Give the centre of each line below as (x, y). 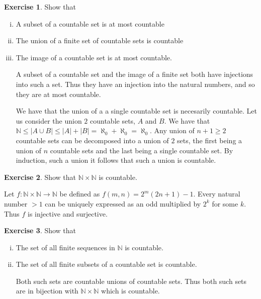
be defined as (80, 194)
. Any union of (172, 130)
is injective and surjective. (68, 213)
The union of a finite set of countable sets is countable (100, 40)
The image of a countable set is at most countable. (94, 57)
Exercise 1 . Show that (40, 7)
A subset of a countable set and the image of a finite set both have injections (135, 74)
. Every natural (217, 194)
